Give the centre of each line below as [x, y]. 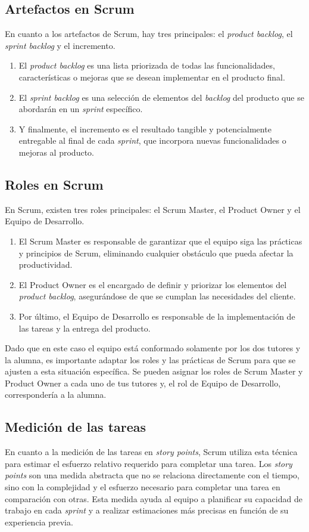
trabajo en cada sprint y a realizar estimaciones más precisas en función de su [147, 510]
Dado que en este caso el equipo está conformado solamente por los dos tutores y [153, 348]
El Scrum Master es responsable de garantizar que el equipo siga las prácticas [160, 241]
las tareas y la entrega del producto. [85, 328]
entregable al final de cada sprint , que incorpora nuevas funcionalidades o [152, 140]
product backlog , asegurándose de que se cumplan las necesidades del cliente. [157, 296]
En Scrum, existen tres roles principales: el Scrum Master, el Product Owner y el [153, 209]
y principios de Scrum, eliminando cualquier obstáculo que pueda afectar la [156, 253]
